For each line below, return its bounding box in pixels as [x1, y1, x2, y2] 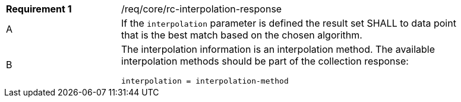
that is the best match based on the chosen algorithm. [121, 29, 362, 41]
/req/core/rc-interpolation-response [121, 3, 282, 15]
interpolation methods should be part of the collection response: [121, 55, 409, 67]
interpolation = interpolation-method [121, 76, 289, 85]
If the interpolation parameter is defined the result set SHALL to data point [121, 17, 456, 29]
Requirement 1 [6, 3, 72, 15]
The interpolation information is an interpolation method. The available [121, 43, 435, 55]
